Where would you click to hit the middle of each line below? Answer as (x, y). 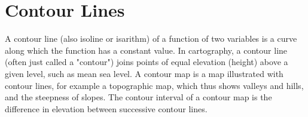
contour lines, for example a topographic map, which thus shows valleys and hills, (154, 85)
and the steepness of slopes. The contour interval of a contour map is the (138, 97)
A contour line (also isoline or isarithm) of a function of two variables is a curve (151, 39)
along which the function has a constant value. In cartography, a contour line (146, 50)
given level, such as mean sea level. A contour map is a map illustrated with (144, 73)
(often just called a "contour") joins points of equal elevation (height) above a (147, 62)
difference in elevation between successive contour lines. (106, 108)
